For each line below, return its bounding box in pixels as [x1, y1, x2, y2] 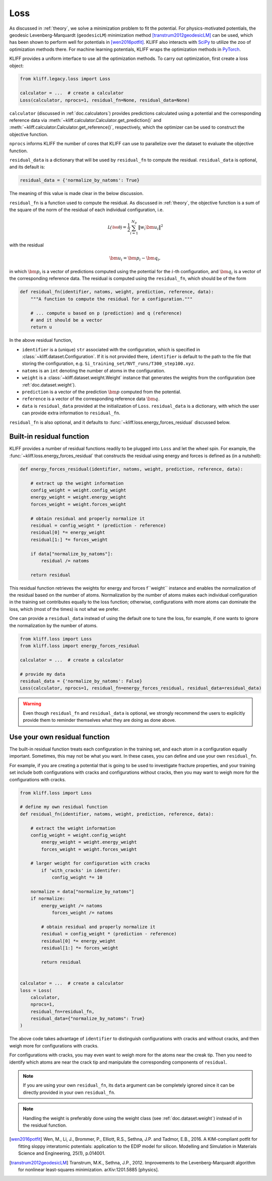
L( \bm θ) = [107, 224, 127, 230]
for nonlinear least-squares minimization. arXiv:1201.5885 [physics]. [18, 1166, 159, 1172]
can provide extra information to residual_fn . [22, 410, 120, 416]
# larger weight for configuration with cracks [30, 860, 151, 866]
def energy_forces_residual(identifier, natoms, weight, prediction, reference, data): [20, 466, 243, 472]
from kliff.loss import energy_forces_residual [20, 643, 140, 649]
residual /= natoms [41, 557, 89, 564]
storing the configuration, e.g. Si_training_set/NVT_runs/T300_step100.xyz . [22, 360, 195, 366]
